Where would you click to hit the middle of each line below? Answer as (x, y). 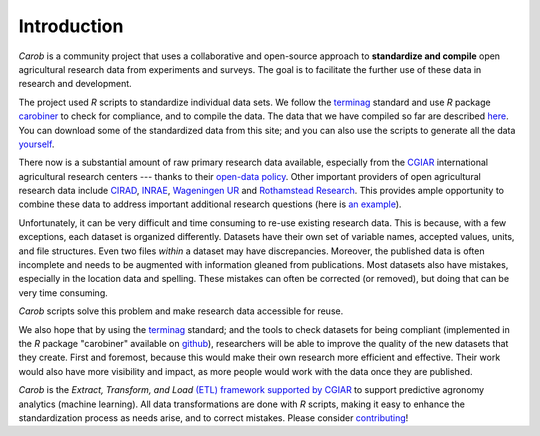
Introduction (71, 26)
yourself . (36, 144)
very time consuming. (63, 292)
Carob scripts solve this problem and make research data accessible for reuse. (181, 311)
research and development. (75, 84)
